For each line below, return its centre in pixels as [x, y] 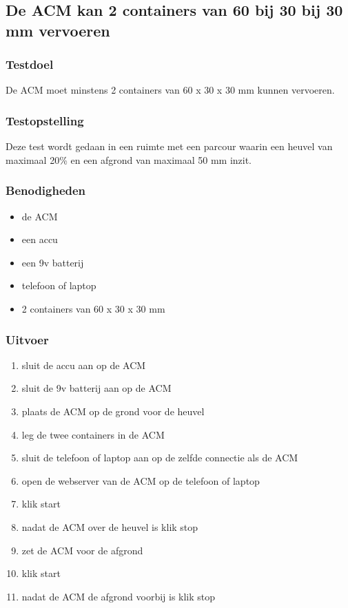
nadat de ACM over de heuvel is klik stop [110, 526]
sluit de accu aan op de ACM [84, 365]
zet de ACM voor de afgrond [82, 550]
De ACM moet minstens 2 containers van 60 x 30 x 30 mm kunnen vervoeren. [170, 90]
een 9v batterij [53, 262]
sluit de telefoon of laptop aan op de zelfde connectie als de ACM [160, 458]
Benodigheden [46, 190]
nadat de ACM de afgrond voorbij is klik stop [119, 596]
